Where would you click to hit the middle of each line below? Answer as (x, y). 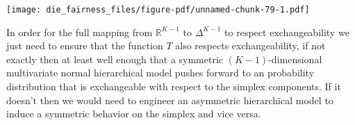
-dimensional (295, 59)
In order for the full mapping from (80, 32)
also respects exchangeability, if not (250, 45)
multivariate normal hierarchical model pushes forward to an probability (160, 73)
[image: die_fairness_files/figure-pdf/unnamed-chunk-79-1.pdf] (158, 10)
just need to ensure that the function (85, 45)
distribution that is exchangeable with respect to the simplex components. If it (174, 86)
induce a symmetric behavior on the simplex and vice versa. (134, 114)
